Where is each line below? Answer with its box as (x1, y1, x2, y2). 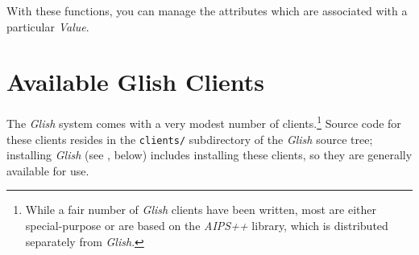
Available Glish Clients (6, 65, 265, 98)
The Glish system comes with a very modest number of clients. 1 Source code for (6, 113, 401, 131)
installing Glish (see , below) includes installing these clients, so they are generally (6, 146, 413, 163)
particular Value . (6, 18, 89, 35)
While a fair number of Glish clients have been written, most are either (25, 201, 377, 218)
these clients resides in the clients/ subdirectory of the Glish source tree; (6, 130, 373, 147)
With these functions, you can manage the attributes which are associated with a (6, 2, 408, 19)
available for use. (6, 162, 89, 179)
